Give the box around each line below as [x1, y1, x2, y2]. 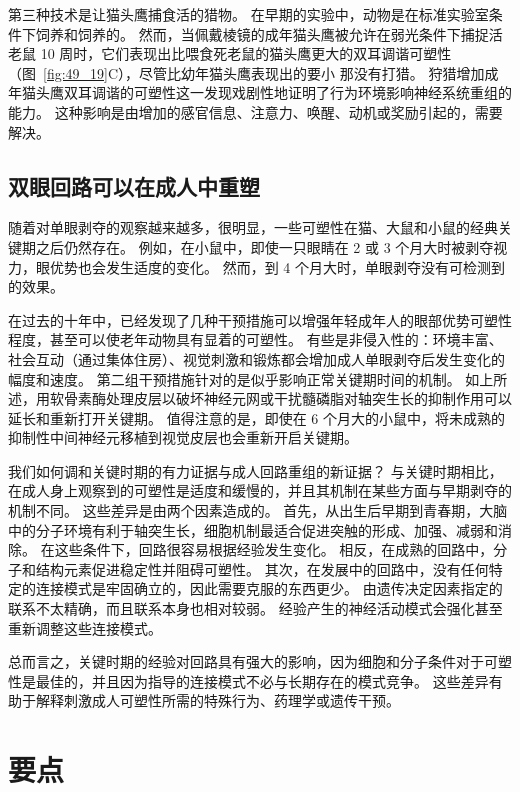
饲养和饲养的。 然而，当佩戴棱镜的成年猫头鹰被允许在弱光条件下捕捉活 [35, 23, 503, 44]
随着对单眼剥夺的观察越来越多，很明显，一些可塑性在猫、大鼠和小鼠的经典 [8, 217, 498, 238]
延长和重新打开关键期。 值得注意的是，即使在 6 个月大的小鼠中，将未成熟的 [8, 407, 505, 428]
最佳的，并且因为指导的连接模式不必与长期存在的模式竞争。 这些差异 [35, 670, 489, 691]
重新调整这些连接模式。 [8, 617, 162, 638]
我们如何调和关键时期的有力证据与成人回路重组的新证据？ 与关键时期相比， [8, 460, 503, 481]
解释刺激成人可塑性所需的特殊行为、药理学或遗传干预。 [35, 690, 400, 711]
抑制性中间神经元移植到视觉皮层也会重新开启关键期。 [8, 427, 358, 448]
